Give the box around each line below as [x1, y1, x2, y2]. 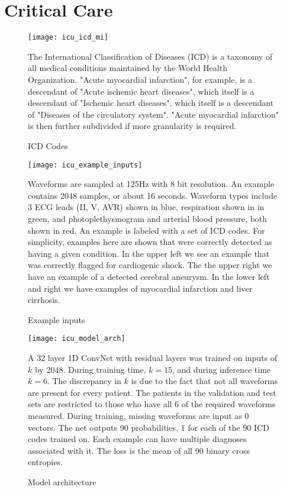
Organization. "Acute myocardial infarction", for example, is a [28, 73, 253, 85]
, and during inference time [172, 363, 271, 375]
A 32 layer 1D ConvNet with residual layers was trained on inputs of [28, 351, 278, 363]
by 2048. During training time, [34, 363, 146, 375]
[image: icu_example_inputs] [28, 160, 143, 169]
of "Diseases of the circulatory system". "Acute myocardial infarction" [28, 108, 279, 120]
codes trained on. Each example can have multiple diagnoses [28, 433, 247, 445]
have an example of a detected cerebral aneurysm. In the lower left [28, 270, 270, 282]
